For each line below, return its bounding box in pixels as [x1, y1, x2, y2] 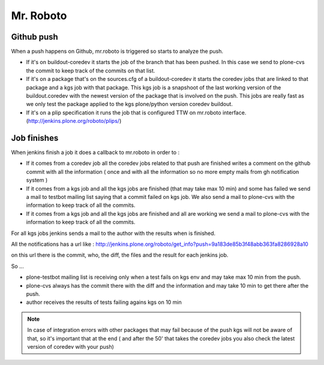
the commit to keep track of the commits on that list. [26, 67, 155, 74]
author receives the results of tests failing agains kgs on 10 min [26, 298, 182, 306]
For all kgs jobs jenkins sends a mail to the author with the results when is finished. [11, 230, 216, 237]
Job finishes [11, 133, 59, 143]
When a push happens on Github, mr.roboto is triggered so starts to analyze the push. [11, 48, 223, 55]
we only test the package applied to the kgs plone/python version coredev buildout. [26, 101, 233, 108]
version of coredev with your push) [27, 343, 114, 350]
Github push [11, 32, 58, 42]
